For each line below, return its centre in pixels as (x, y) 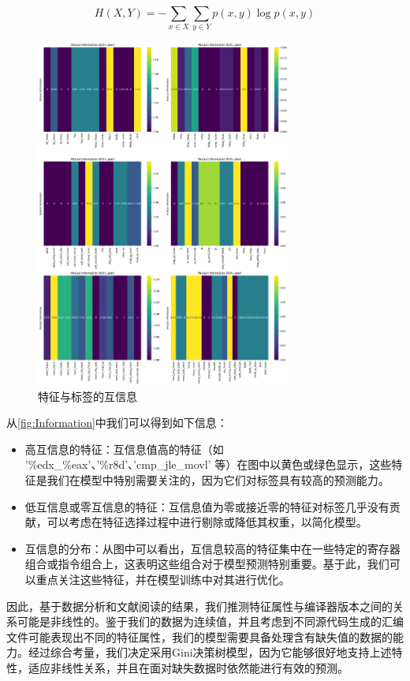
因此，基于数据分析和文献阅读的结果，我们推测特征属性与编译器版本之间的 (199, 606)
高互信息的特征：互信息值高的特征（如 (124, 449)
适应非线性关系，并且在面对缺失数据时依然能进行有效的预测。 (188, 667)
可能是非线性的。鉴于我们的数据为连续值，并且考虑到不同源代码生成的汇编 (210, 621)
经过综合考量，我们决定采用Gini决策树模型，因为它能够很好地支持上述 (210, 652)
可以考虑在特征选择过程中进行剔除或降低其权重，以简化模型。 (207, 522)
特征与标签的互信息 (88, 396)
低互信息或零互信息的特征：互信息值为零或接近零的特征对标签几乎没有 (207, 506)
